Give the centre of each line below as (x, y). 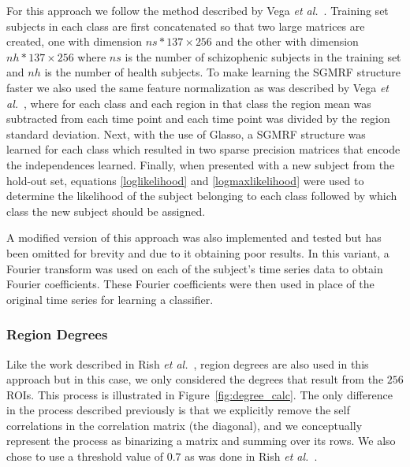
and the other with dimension (287, 41)
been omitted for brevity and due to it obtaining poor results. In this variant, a (198, 252)
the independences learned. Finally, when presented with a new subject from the (201, 164)
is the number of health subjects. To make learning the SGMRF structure (223, 72)
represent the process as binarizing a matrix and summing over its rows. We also (201, 441)
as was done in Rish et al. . (251, 456)
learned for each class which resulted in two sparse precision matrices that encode (203, 149)
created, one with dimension (75, 41)
